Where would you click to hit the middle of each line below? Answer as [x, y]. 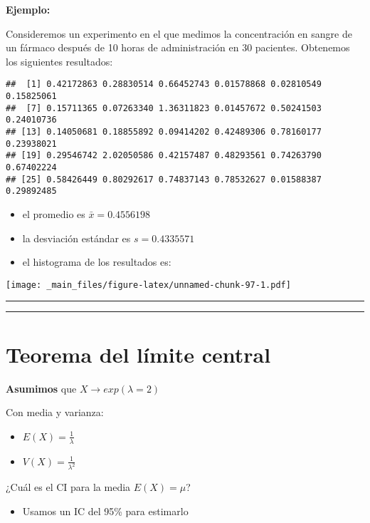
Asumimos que [41, 388]
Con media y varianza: [55, 412]
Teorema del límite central [138, 354]
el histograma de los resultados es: [97, 262]
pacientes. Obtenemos [302, 47]
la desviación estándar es [76, 238]
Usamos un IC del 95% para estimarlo [105, 511]
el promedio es [54, 213]
